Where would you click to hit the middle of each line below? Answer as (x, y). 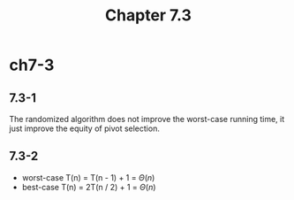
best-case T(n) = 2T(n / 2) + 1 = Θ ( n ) (89, 187)
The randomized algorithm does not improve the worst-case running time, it (147, 119)
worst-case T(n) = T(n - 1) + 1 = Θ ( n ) (88, 177)
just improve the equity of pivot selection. (85, 128)
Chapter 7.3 (148, 15)
